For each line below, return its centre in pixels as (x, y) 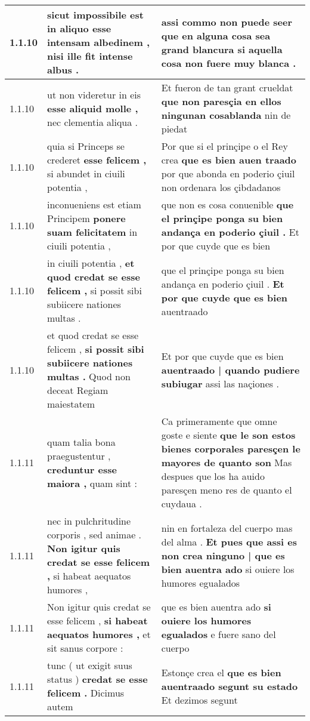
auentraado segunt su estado (230, 686)
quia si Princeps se (86, 146)
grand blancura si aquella (222, 49)
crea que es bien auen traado (229, 160)
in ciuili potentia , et (91, 263)
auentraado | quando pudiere (230, 369)
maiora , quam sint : (92, 483)
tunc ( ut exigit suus (90, 665)
